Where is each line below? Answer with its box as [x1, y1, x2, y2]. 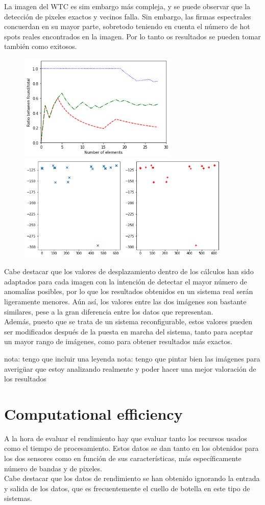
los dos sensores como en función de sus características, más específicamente [4, 453, 242, 463]
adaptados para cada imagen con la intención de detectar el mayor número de [4, 276, 247, 286]
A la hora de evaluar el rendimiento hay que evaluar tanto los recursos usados [4, 432, 247, 443]
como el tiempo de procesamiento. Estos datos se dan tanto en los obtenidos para [4, 443, 259, 453]
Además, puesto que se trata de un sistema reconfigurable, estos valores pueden [4, 316, 253, 327]
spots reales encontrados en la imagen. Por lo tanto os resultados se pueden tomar [4, 31, 261, 41]
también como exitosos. [4, 41, 77, 52]
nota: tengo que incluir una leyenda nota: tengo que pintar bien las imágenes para [4, 353, 260, 364]
